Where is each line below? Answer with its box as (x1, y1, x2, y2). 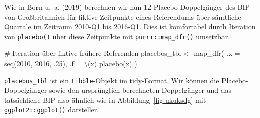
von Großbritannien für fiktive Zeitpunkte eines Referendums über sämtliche (4, 11, 241, 22)
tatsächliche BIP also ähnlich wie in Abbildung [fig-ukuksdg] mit (4, 94, 206, 105)
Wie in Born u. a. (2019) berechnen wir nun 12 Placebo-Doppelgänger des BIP (4, 2, 250, 12)
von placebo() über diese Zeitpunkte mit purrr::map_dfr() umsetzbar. (4, 31, 230, 41)
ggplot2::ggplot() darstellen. (4, 104, 100, 115)
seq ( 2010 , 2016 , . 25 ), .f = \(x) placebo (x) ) (4, 58, 137, 69)
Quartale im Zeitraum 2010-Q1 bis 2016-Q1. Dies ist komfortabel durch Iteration (4, 21, 256, 32)
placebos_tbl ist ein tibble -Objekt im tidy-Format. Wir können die (4, 75, 219, 85)
